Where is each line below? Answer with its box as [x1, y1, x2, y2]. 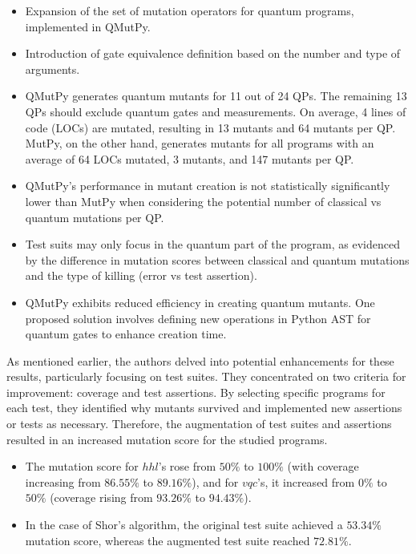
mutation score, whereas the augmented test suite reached [25, 532, 310, 548]
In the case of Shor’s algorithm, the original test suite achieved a [25, 516, 343, 533]
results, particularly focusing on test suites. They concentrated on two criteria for [6, 368, 406, 385]
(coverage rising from [50, 489, 153, 506]
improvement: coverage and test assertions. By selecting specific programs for [6, 383, 386, 400]
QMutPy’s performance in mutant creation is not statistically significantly [25, 177, 390, 194]
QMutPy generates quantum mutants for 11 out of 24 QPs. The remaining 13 [25, 87, 407, 104]
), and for [192, 473, 239, 490]
